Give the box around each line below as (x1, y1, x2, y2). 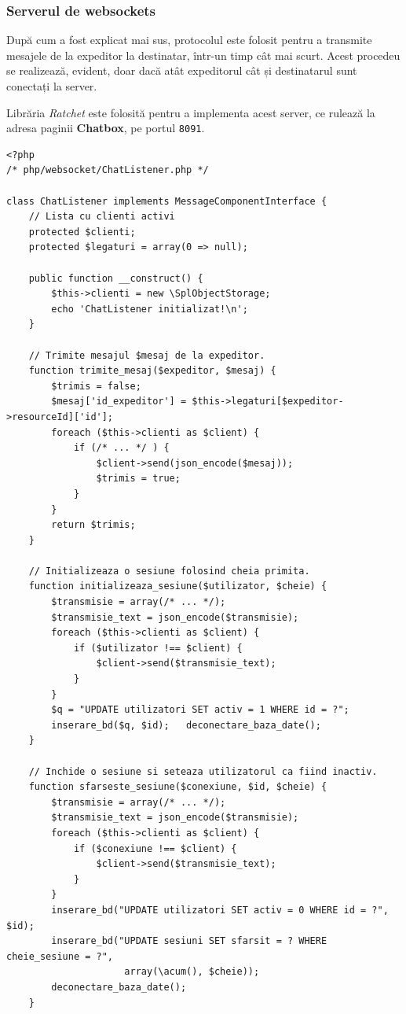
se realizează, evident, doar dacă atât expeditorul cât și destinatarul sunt (6, 62, 357, 79)
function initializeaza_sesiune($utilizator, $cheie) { (28, 581, 327, 592)
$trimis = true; (96, 473, 181, 485)
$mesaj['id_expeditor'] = (51, 396, 187, 407)
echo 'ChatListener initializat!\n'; (51, 303, 248, 315)
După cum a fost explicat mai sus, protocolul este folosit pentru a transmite (6, 31, 372, 48)
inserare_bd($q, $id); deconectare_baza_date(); (51, 719, 321, 731)
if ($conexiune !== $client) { (73, 843, 237, 854)
